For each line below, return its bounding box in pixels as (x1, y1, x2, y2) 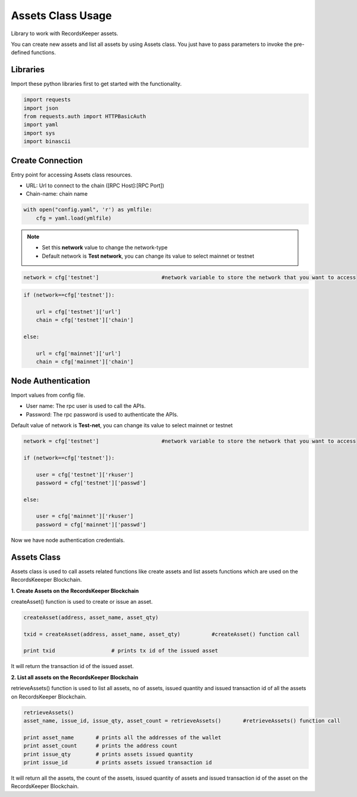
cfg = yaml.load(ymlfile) (36, 215, 112, 221)
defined (11, 49, 30, 56)
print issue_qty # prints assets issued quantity (23, 750, 193, 758)
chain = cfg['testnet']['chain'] (36, 317, 134, 323)
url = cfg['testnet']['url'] (36, 308, 121, 315)
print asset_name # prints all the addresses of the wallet (23, 734, 221, 741)
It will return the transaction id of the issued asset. (11, 663, 134, 670)
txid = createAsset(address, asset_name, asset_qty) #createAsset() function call (23, 631, 300, 638)
